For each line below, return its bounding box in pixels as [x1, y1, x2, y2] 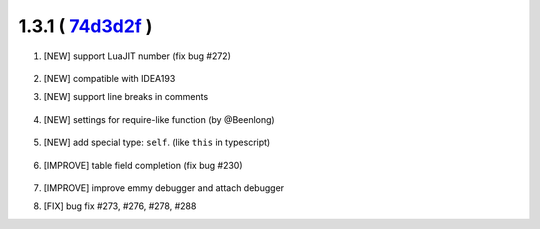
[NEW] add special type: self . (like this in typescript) [43, 136, 271, 149]
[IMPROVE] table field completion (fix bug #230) [43, 159, 244, 171]
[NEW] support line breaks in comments [43, 91, 209, 103]
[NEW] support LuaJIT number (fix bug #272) [43, 50, 232, 62]
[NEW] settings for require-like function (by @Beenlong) [43, 113, 275, 125]
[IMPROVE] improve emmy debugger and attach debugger [43, 181, 285, 194]
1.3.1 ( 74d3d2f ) [18, 15, 153, 37]
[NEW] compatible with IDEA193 [43, 72, 176, 84]
